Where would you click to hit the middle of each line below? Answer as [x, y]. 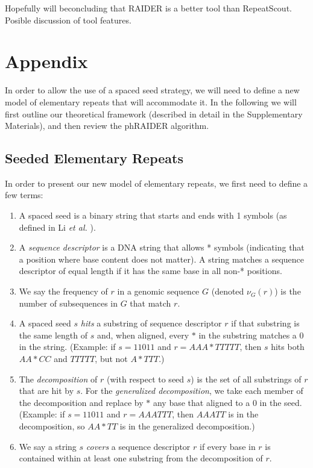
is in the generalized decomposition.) [187, 426]
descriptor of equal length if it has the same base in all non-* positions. [150, 271]
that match [150, 303]
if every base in [228, 446]
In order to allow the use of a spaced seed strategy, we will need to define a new [152, 90]
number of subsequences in [68, 303]
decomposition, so [52, 426]
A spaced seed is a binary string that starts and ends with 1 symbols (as [153, 215]
